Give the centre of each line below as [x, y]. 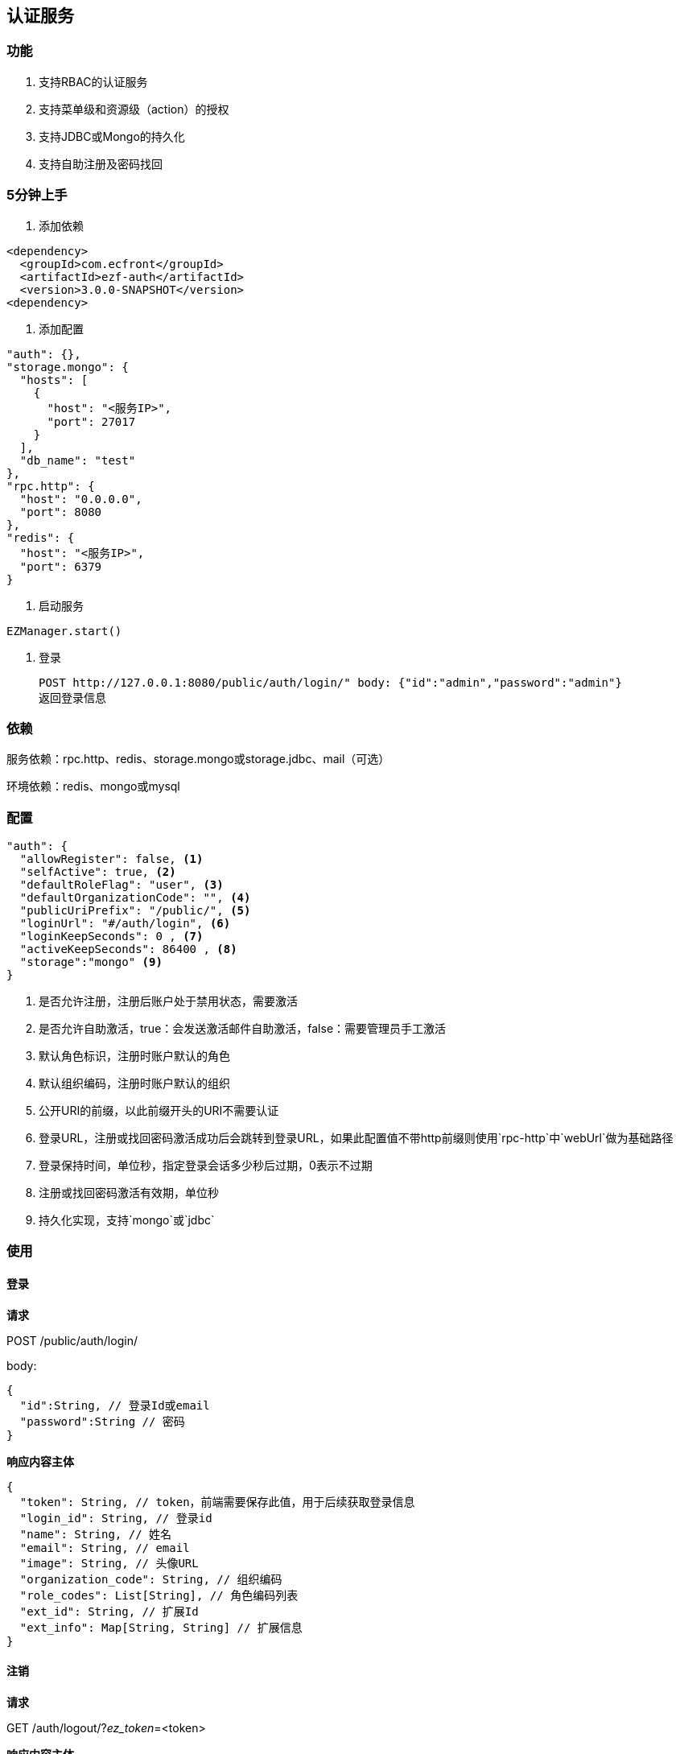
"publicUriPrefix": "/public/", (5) [135, 911]
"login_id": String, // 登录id [116, 1518]
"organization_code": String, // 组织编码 [151, 1579]
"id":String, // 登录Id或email [115, 1405]
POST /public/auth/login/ [72, 1340]
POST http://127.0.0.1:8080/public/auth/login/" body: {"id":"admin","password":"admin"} [330, 682]
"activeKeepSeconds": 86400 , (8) [128, 949]
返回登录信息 [72, 697]
